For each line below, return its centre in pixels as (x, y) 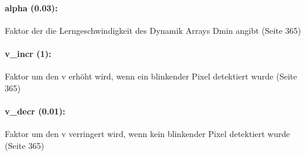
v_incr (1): (28, 53)
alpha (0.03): (31, 7)
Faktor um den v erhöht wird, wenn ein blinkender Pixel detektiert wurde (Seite (151, 76)
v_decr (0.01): (35, 111)
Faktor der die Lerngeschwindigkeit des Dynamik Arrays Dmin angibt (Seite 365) (153, 30)
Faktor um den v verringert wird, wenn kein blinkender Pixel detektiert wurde (147, 134)
